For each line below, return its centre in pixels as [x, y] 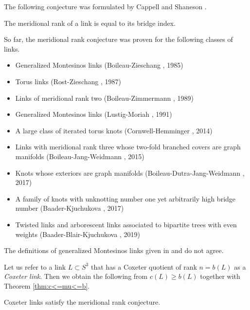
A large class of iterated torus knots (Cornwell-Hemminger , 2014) [114, 130]
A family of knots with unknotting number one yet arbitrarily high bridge [125, 198]
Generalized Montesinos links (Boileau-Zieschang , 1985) [99, 65]
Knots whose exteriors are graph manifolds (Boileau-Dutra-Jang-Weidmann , [130, 173]
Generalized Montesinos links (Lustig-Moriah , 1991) [94, 114]
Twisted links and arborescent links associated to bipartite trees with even [126, 224]
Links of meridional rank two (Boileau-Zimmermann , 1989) [104, 98]
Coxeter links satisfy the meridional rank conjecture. [82, 302]
